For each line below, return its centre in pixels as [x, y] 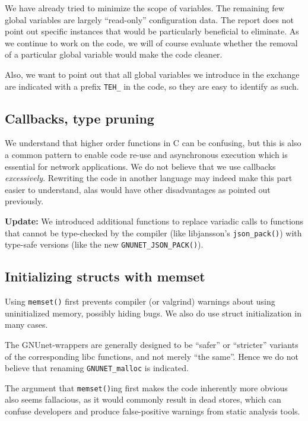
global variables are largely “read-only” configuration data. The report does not [149, 19]
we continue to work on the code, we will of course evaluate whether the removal [151, 42]
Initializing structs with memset [105, 276]
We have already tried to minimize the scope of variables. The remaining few [145, 8]
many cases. [26, 325]
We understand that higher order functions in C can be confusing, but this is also [153, 143]
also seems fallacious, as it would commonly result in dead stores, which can [143, 399]
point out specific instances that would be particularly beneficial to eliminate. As [152, 31]
